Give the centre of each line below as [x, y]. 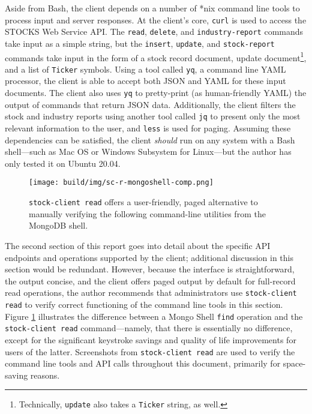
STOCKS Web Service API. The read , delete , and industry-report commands [154, 31]
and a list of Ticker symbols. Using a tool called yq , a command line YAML [145, 69]
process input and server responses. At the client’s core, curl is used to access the [156, 19]
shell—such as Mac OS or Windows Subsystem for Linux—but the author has [148, 151]
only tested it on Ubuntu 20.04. [63, 163]
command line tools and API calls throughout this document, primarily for [143, 363]
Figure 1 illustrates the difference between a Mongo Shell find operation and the [154, 316]
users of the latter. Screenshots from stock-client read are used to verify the [150, 351]
